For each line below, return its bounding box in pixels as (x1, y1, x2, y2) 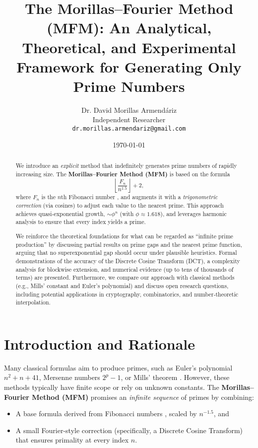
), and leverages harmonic (160, 209, 227, 218)
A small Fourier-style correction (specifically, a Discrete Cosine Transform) (15, 425, 243, 435)
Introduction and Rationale (4, 333, 195, 354)
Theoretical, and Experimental (22, 37, 236, 57)
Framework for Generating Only (16, 56, 242, 76)
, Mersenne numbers (39, 372, 100, 382)
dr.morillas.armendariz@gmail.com (72, 125, 186, 133)
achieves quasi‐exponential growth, (15, 209, 105, 218)
